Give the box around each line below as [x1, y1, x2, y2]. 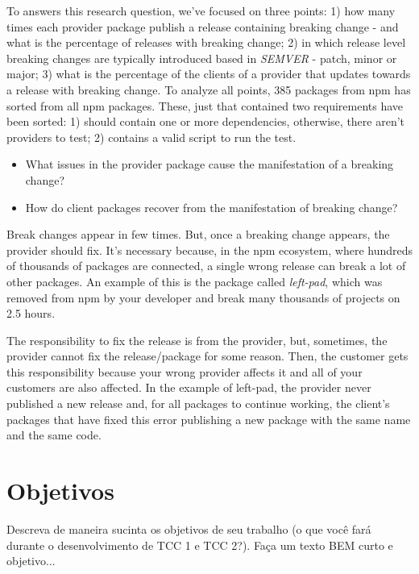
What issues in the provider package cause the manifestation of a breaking [25, 156, 394, 173]
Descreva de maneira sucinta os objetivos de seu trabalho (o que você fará [6, 520, 371, 537]
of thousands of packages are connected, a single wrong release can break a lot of [6, 257, 406, 274]
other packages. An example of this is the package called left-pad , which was [6, 272, 383, 289]
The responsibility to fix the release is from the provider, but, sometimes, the [6, 331, 388, 348]
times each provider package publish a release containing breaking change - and [6, 18, 399, 35]
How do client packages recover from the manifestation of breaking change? [25, 198, 398, 215]
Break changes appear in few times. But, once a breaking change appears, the [6, 226, 390, 243]
